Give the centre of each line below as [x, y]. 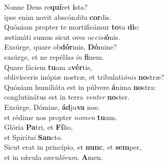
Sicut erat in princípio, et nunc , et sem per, [73, 147]
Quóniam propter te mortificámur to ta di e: [72, 27]
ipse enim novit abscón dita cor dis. [58, 17]
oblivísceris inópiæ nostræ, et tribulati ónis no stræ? [84, 77]
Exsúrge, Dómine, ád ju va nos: [52, 107]
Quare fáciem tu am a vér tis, [48, 67]
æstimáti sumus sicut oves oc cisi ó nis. [62, 37]
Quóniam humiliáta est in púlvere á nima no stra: [80, 87]
